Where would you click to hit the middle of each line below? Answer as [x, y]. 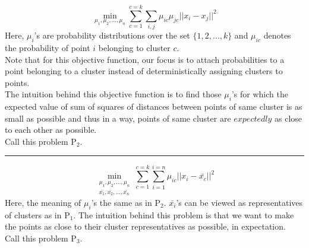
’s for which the [260, 94]
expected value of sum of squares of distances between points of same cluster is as [154, 106]
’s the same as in [122, 202]
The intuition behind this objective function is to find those [113, 94]
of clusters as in [33, 214]
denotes [277, 35]
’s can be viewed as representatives [239, 202]
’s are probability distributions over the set [112, 35]
